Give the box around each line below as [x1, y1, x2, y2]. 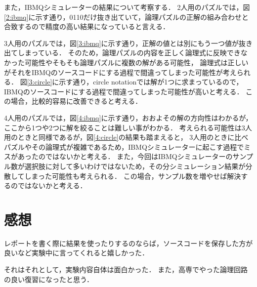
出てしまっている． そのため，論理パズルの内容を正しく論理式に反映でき [4, 47, 241, 58]
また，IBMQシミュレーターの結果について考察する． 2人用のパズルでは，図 [4, 2, 250, 12]
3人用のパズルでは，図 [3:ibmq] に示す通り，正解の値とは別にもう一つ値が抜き [4, 38, 253, 48]
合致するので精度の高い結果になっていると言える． [4, 21, 170, 32]
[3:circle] [27, 77, 52, 87]
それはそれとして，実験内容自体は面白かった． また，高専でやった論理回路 [4, 264, 248, 274]
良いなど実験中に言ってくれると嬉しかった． [4, 247, 149, 258]
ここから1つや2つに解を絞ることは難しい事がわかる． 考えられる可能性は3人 [4, 122, 252, 132]
